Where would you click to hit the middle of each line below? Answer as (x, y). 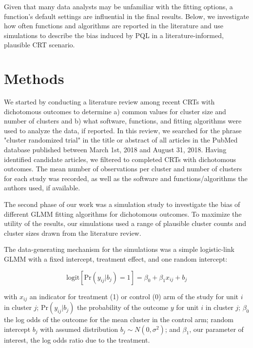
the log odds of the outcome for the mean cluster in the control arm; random (119, 319)
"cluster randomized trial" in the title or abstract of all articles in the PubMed (121, 140)
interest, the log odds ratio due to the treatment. (77, 339)
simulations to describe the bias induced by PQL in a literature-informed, (114, 35)
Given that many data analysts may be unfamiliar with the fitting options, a (118, 6)
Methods (34, 78)
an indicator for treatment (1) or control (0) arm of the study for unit (134, 296)
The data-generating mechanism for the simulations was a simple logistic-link (119, 249)
